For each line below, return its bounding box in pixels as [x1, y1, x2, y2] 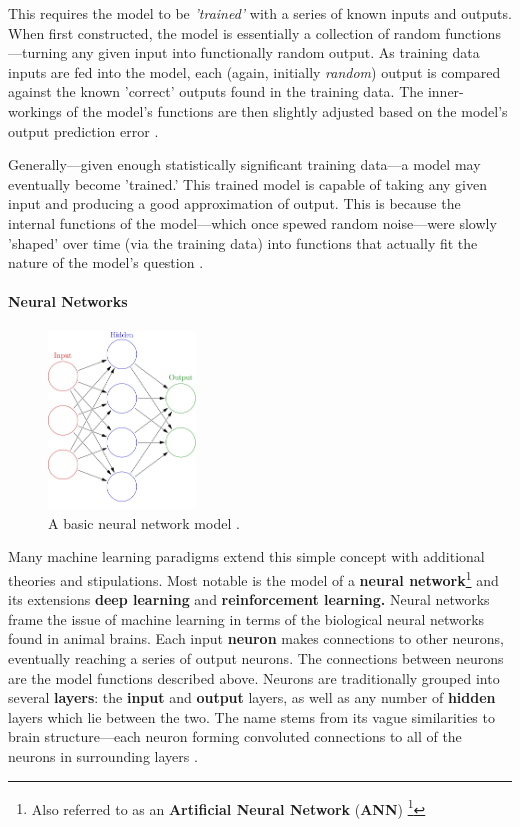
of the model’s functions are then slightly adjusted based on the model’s [66, 100, 508, 121]
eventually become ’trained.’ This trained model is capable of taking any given [8, 173, 487, 194]
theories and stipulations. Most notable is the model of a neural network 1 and [8, 566, 499, 590]
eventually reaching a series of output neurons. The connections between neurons [8, 647, 504, 668]
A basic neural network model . [48, 512, 240, 533]
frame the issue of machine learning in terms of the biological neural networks [8, 608, 485, 629]
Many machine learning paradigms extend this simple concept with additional [8, 546, 485, 567]
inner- [427, 81, 464, 102]
